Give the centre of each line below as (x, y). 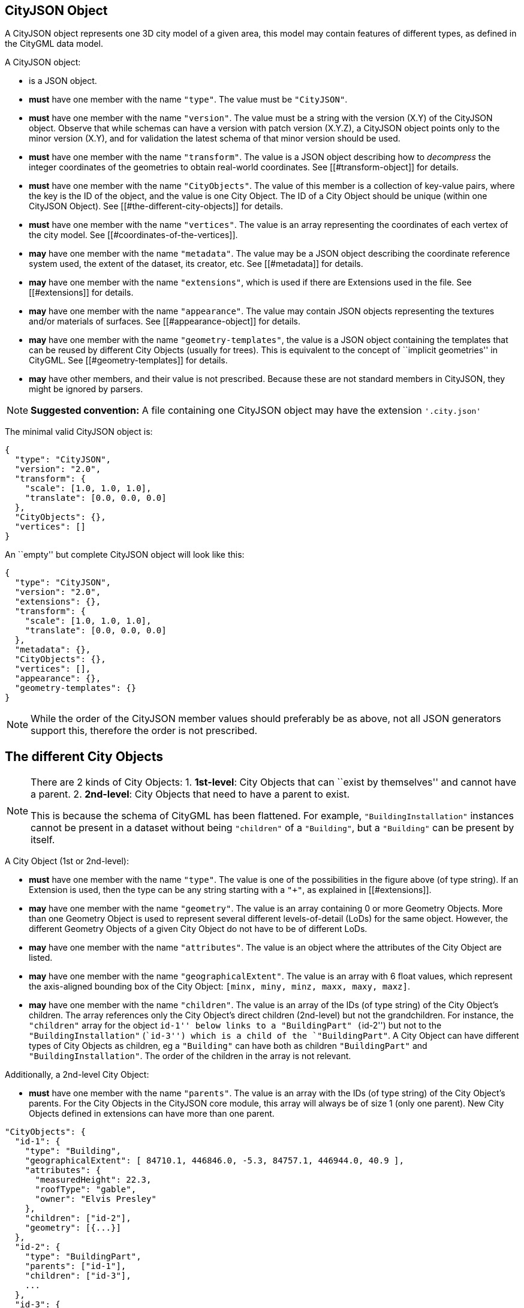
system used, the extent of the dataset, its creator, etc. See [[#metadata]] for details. (196, 264)
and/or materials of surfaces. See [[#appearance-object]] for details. (165, 321)
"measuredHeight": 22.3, (93, 1180)
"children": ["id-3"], (78, 1276)
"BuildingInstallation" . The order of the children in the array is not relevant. (190, 1056)
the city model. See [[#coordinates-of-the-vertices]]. (133, 235)
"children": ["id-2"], (78, 1218)
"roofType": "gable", (86, 1190)
